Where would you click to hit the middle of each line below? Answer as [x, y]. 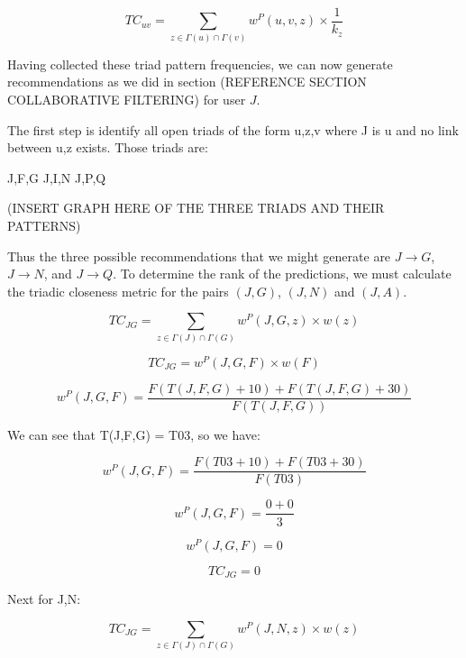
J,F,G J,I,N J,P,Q [57, 177]
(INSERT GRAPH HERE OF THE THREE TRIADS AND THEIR [196, 208]
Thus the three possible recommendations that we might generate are [199, 256]
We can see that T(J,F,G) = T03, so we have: [134, 434]
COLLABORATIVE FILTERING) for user [127, 99]
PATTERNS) [44, 225]
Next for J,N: [44, 599]
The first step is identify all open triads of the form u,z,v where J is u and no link [233, 129]
